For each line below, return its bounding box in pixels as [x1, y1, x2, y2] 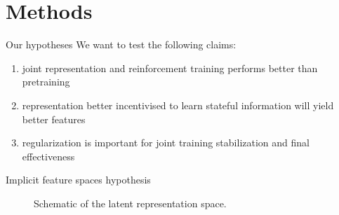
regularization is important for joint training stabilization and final [22, 135, 310, 150]
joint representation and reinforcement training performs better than [22, 60, 318, 75]
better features [22, 111, 86, 126]
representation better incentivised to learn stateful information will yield [22, 97, 334, 112]
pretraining [22, 74, 70, 89]
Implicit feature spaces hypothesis [6, 172, 151, 187]
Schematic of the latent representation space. [34, 195, 227, 210]
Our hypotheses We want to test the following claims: [6, 37, 237, 52]
